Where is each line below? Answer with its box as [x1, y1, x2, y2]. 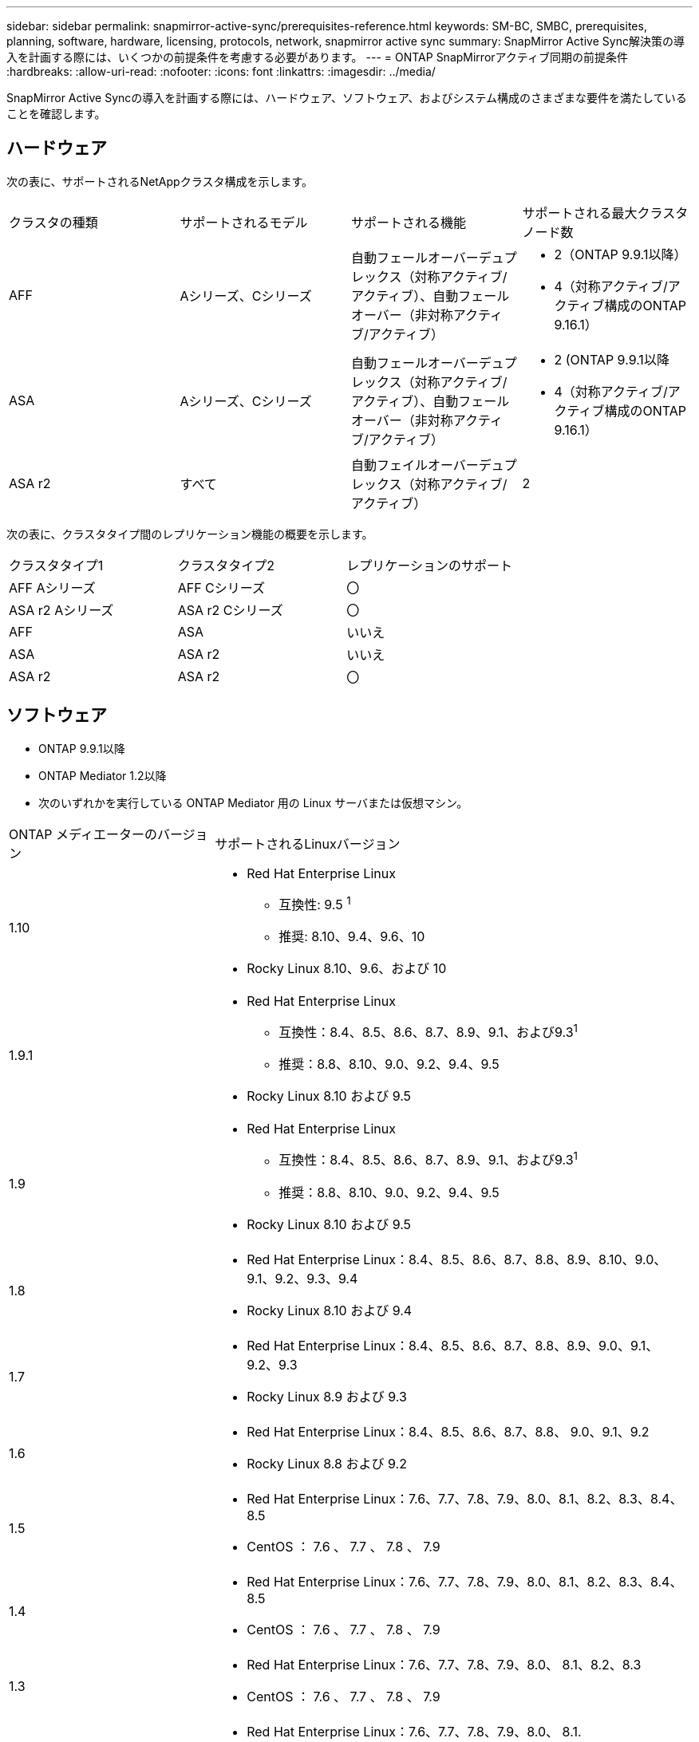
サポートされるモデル [180, 214, 308, 231]
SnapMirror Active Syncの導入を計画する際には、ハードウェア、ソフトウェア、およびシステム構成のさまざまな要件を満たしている [6, 91, 687, 104]
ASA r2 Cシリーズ [177, 601, 283, 618]
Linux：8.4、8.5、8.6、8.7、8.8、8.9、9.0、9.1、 [363, 1337, 659, 1354]
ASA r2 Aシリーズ [9, 601, 114, 618]
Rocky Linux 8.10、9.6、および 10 [247, 960, 447, 977]
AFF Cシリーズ [177, 579, 265, 596]
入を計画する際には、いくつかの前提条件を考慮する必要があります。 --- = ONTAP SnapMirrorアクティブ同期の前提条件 [6, 50, 629, 64]
